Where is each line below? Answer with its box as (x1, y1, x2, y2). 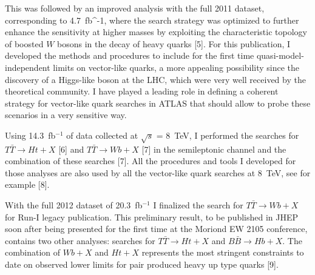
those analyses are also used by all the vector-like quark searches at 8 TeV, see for (5, 166, 311, 179)
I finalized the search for (153, 199, 243, 211)
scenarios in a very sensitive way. (5, 108, 127, 121)
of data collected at (66, 128, 138, 141)
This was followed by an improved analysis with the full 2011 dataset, (5, 2, 265, 14)
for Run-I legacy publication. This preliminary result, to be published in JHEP (5, 210, 299, 223)
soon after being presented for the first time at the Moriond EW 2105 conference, (5, 222, 308, 235)
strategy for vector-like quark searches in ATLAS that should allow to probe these (5, 96, 311, 109)
